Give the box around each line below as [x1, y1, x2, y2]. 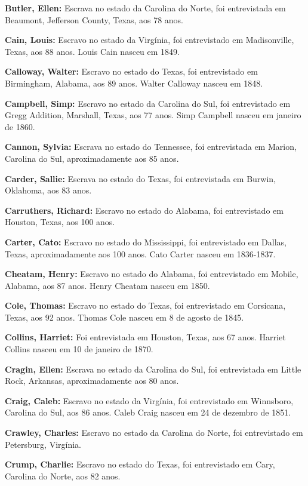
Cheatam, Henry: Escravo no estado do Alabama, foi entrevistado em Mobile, [5, 267, 298, 280]
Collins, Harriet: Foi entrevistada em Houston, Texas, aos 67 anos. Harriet [5, 331, 286, 343]
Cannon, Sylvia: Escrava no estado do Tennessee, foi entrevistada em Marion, [5, 140, 297, 153]
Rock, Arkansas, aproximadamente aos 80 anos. [5, 374, 179, 387]
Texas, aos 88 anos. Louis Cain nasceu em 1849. [5, 45, 180, 57]
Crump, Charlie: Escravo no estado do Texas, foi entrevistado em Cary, [5, 458, 275, 470]
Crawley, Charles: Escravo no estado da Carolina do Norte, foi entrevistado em [5, 426, 303, 439]
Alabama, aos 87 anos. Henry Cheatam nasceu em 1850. [5, 279, 210, 291]
